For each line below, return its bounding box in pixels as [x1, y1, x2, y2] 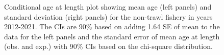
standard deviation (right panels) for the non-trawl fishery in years [4, 11, 213, 22]
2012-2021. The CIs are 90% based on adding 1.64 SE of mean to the [4, 21, 220, 32]
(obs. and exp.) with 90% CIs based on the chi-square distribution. [4, 41, 213, 51]
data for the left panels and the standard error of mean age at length [4, 31, 220, 41]
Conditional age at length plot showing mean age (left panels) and [4, 2, 212, 12]
